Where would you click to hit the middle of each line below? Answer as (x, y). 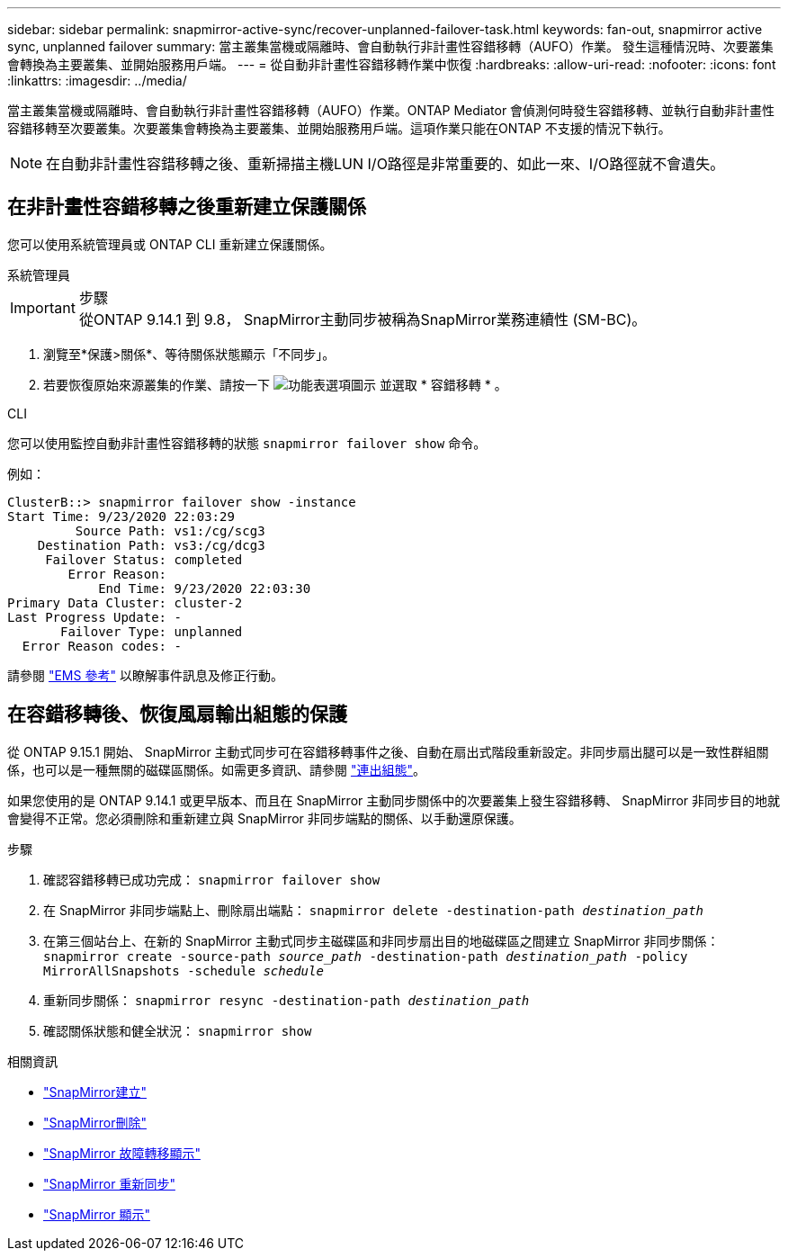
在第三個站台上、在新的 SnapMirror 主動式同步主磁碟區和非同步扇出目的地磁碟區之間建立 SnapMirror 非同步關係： (381, 940)
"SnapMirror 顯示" (97, 1214)
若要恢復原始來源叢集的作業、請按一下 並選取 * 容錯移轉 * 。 (275, 384)
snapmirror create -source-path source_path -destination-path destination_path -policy (366, 956)
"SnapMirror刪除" (95, 1122)
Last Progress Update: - (94, 617)
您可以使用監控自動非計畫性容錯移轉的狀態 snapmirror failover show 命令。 (247, 443)
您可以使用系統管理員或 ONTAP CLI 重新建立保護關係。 (170, 244)
